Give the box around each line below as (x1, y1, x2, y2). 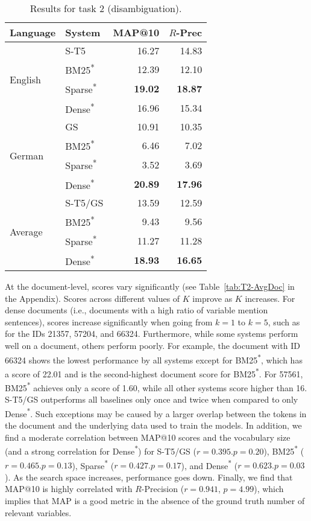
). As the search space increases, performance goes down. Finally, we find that (5, 470, 293, 483)
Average (10, 225, 43, 239)
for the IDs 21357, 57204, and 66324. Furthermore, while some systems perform (5, 327, 298, 340)
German (10, 149, 44, 163)
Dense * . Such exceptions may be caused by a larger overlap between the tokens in (5, 405, 307, 420)
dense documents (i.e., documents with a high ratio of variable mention (5, 304, 268, 316)
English (10, 72, 41, 87)
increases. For (245, 292, 295, 304)
